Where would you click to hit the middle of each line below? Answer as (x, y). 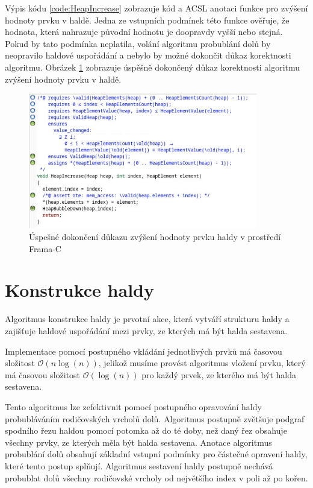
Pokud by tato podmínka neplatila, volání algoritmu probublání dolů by (138, 43)
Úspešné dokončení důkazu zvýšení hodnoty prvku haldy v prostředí (155, 237)
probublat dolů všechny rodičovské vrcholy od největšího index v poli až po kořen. (156, 477)
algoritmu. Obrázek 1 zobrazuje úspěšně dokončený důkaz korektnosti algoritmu (153, 67)
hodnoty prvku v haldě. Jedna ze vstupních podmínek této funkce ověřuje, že (147, 20)
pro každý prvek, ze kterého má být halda (219, 374)
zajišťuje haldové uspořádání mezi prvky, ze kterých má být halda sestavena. (146, 330)
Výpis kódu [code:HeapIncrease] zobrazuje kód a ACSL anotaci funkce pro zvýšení (156, 8)
